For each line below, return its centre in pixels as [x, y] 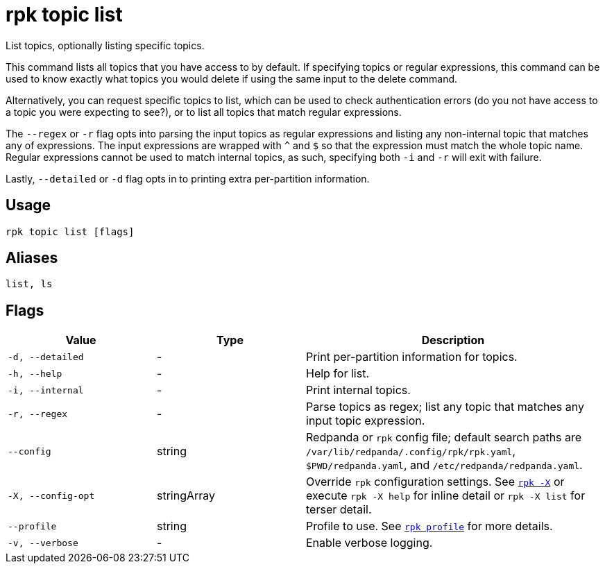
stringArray [186, 496]
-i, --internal [46, 390]
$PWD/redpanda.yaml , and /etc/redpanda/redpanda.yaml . [444, 465]
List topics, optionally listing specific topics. [105, 45]
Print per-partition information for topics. [412, 357]
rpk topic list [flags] [70, 231]
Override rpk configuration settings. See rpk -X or [435, 482]
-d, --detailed [46, 357]
